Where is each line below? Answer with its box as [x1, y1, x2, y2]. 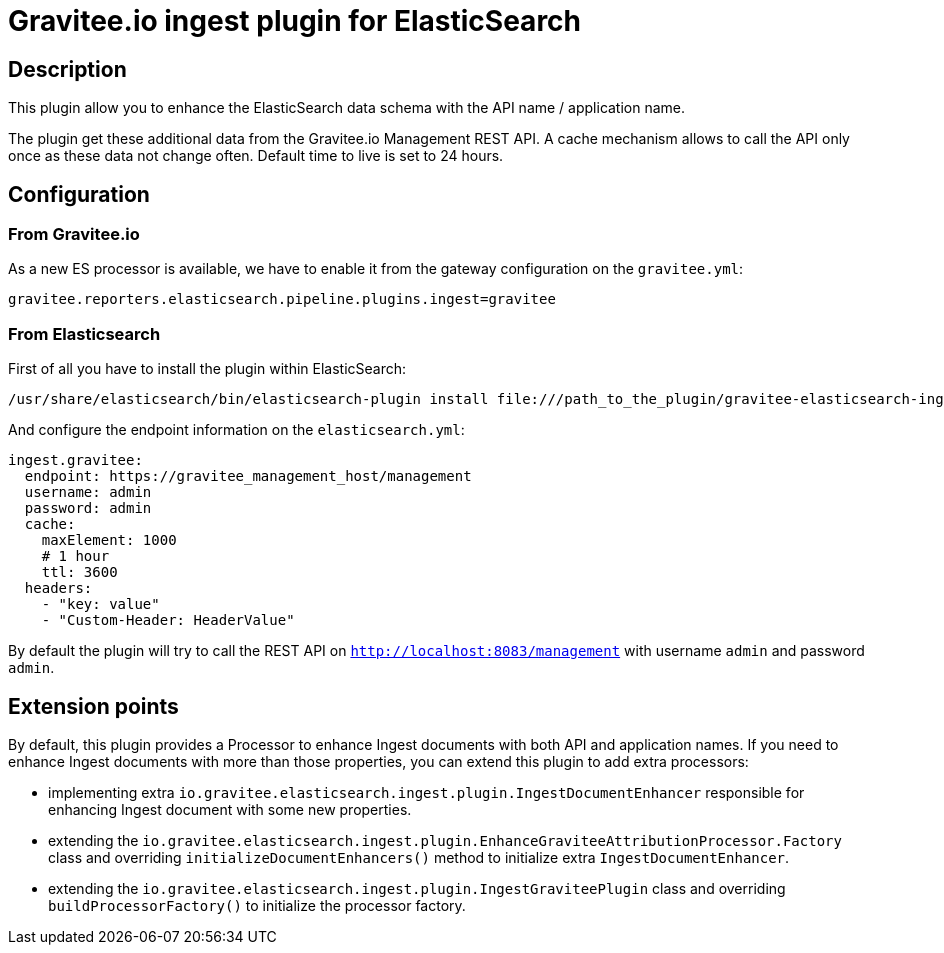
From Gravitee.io [8, 224, 140, 245]
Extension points [8, 693, 179, 719]
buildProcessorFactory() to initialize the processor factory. [48, 896, 466, 914]
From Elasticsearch [8, 323, 161, 344]
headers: [24, 580, 93, 597]
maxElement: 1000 [41, 532, 177, 549]
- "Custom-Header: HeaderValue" [41, 612, 295, 629]
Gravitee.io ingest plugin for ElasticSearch [8, 4, 582, 38]
